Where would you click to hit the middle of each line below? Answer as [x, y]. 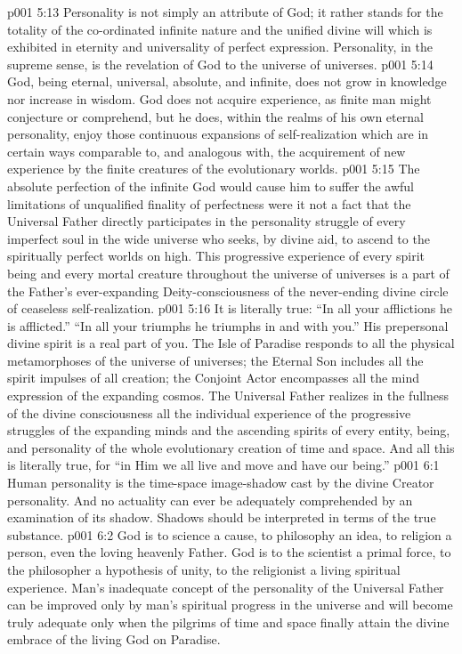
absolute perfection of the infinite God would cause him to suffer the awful [211, 186]
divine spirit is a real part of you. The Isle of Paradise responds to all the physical [231, 343]
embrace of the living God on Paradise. [114, 639]
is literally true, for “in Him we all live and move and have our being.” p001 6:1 [223, 465]
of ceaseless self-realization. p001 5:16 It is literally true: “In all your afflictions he [230, 308]
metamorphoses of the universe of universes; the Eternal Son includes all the [215, 360]
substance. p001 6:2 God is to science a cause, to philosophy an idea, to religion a [230, 534]
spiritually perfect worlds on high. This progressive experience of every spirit [216, 256]
